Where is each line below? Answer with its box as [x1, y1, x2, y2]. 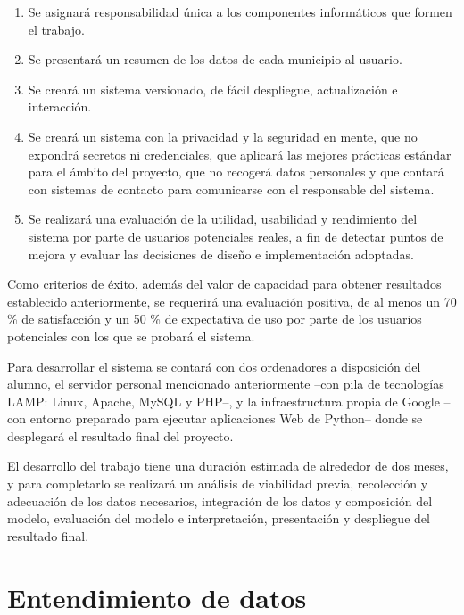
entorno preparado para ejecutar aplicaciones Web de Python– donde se [29, 409, 423, 428]
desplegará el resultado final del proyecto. [7, 426, 234, 445]
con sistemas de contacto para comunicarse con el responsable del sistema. [28, 179, 435, 198]
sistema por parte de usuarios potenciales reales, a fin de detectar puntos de [28, 226, 443, 245]
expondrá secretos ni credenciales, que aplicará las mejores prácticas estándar [28, 144, 452, 163]
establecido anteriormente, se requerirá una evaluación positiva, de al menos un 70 [7, 291, 457, 310]
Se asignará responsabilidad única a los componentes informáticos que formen [28, 3, 452, 20]
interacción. [28, 97, 92, 116]
